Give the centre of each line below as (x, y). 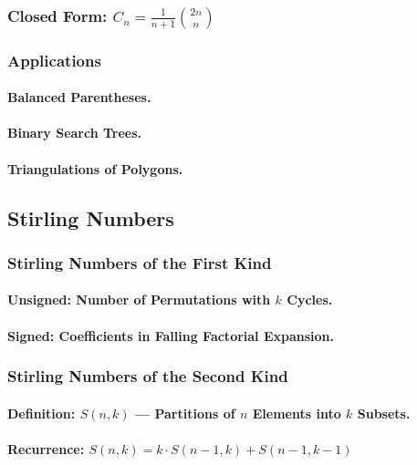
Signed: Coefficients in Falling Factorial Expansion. (171, 335)
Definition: (42, 413)
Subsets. (384, 413)
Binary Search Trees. (75, 133)
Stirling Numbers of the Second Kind (148, 376)
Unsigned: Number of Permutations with (139, 300)
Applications (54, 60)
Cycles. (310, 300)
